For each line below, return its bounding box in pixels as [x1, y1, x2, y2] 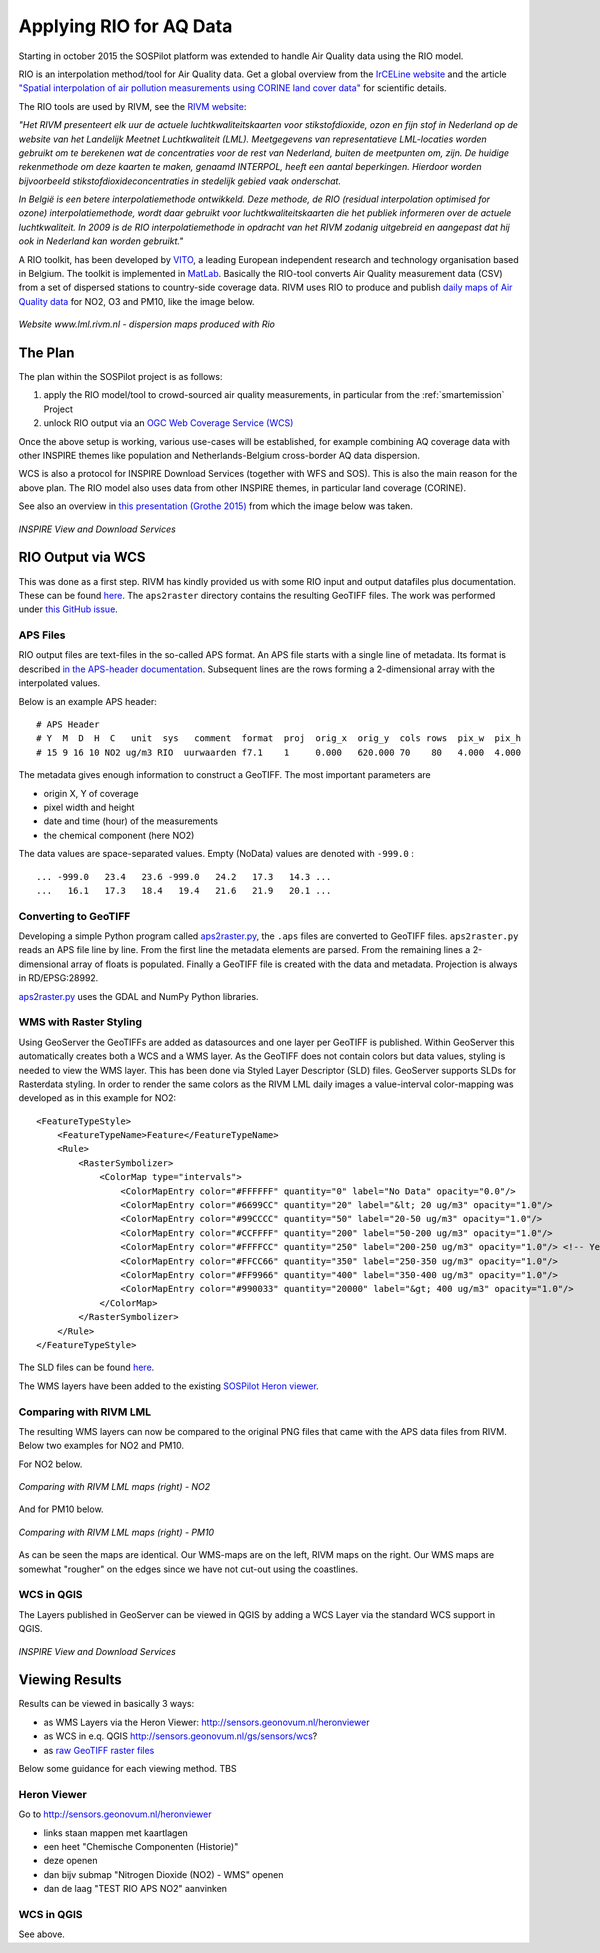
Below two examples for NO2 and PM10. [18, 1440, 185, 1452]
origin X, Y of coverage [43, 787, 139, 799]
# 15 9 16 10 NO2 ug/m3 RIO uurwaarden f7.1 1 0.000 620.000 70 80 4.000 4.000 [36, 746, 522, 758]
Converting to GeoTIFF [18, 909, 131, 923]
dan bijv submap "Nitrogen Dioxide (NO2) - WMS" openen [43, 1868, 284, 1880]
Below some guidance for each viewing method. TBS [18, 1763, 237, 1774]
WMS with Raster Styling [18, 1015, 143, 1029]
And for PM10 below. [18, 1503, 104, 1515]
